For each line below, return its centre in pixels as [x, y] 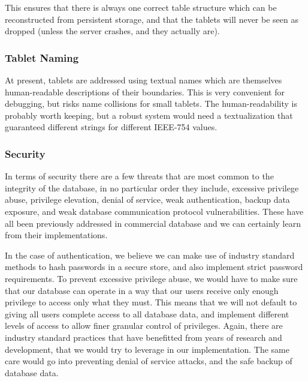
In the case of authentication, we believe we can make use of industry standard [150, 255]
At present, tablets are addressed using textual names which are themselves [144, 80]
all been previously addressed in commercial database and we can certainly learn [153, 223]
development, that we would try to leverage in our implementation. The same [147, 349]
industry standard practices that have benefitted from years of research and [144, 337]
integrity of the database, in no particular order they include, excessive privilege [152, 187]
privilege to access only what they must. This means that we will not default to [151, 302]
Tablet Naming [42, 57]
